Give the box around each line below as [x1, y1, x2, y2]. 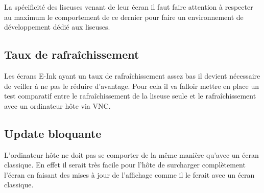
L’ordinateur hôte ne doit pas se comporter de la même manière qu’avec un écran [4, 149, 259, 160]
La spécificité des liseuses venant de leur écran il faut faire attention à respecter [4, 2, 253, 12]
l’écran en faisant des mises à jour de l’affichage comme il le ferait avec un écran [4, 169, 255, 180]
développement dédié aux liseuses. [4, 21, 110, 32]
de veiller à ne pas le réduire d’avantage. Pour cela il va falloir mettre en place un [4, 80, 259, 91]
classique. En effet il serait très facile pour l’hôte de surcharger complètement [4, 159, 246, 170]
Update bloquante [4, 125, 102, 141]
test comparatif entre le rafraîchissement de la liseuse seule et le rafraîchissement [4, 90, 256, 101]
